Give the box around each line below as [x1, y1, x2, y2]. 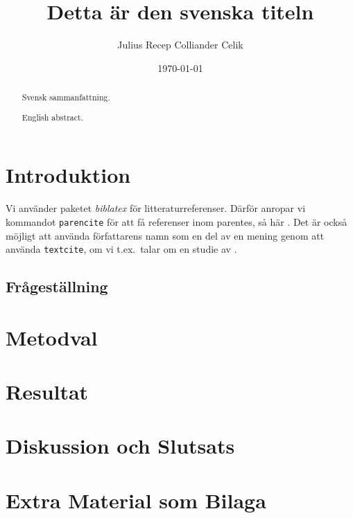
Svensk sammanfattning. [21, 91, 110, 103]
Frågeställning [6, 276, 108, 297]
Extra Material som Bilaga [6, 485, 266, 514]
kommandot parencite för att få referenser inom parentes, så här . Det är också [6, 214, 347, 229]
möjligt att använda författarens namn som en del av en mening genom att [6, 228, 325, 242]
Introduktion [6, 161, 131, 189]
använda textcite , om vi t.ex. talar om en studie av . [6, 242, 237, 256]
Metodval [6, 323, 98, 351]
